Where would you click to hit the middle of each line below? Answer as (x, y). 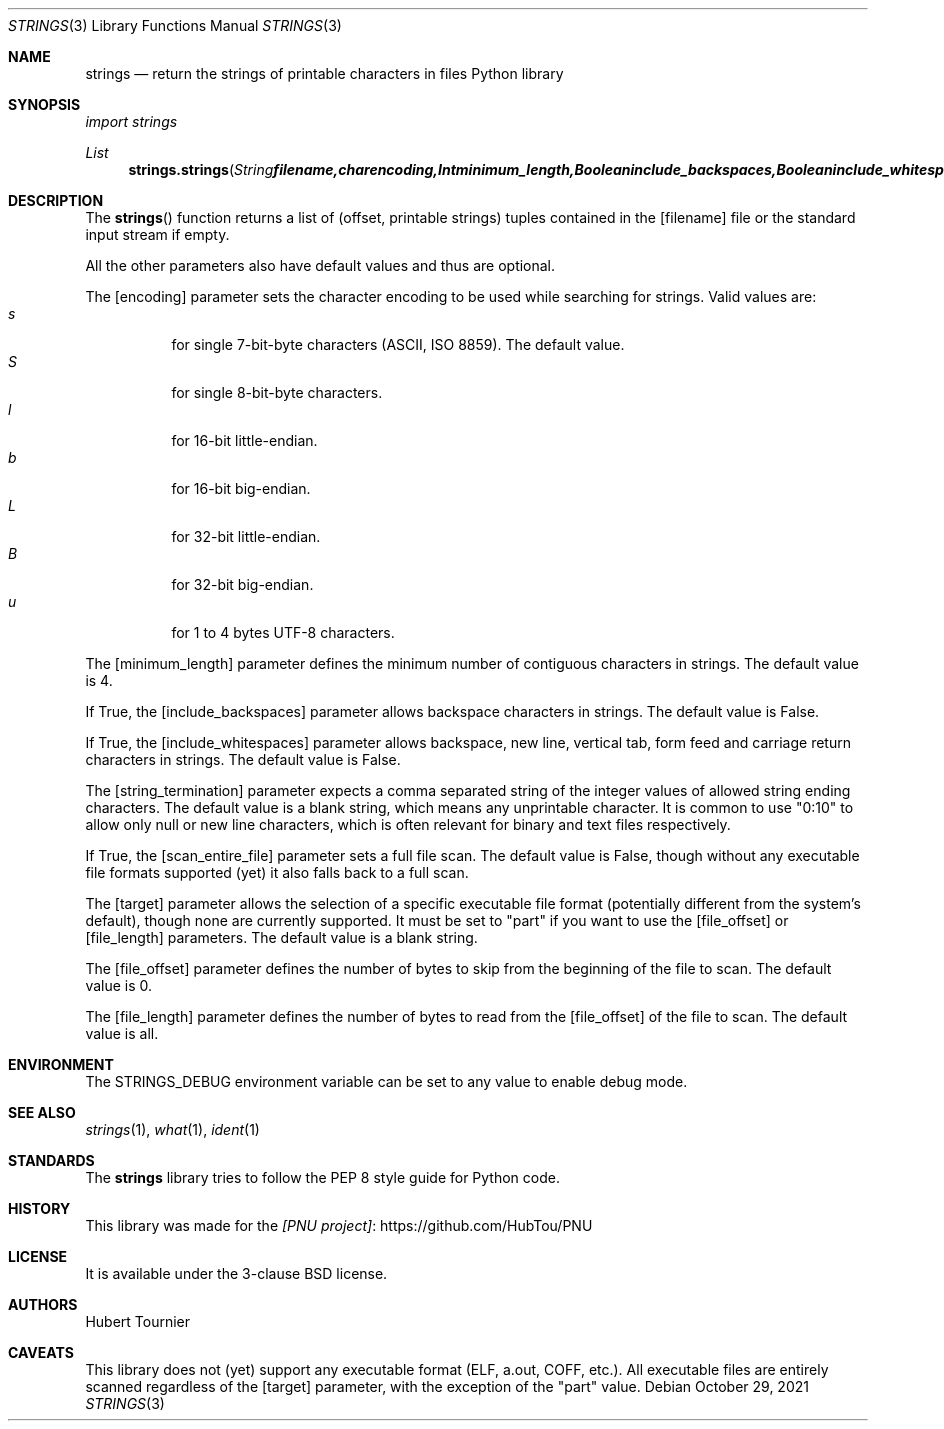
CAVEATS (41, 1352)
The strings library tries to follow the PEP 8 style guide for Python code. (322, 1177)
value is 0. (119, 985)
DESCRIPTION (56, 200)
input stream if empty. (157, 234)
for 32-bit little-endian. (246, 536)
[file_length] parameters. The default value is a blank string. (281, 937)
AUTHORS (43, 1304)
